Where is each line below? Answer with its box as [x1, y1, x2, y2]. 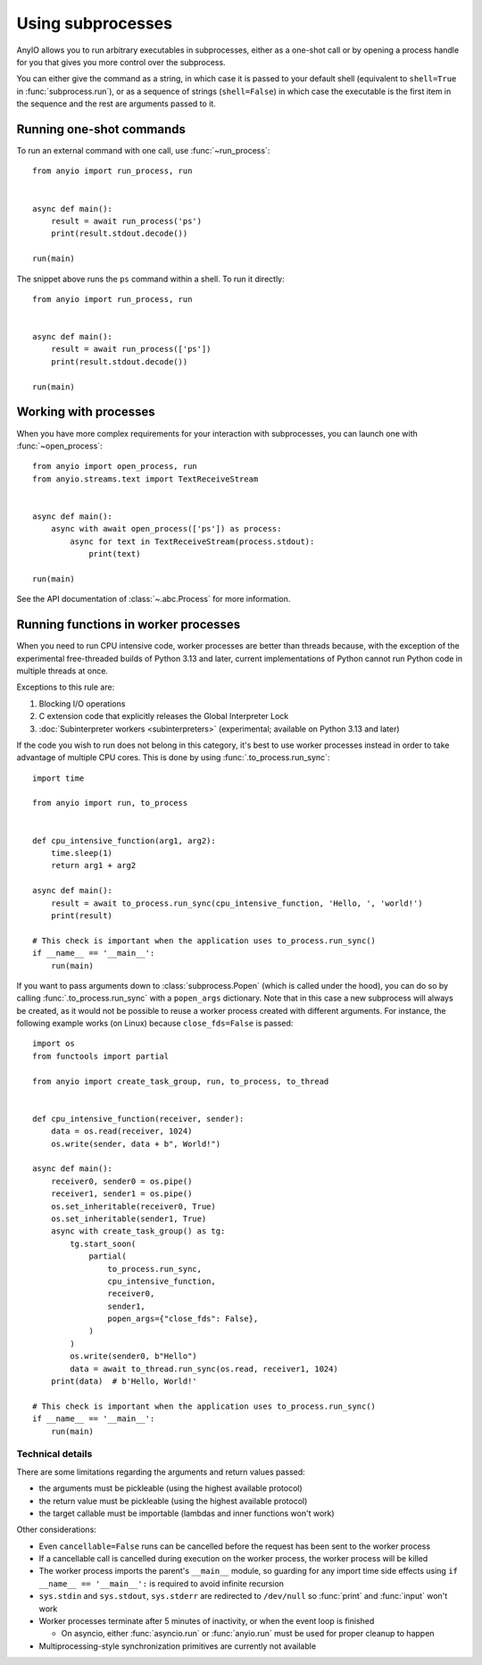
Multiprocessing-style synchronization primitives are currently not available [38, 1640, 317, 1652]
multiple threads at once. [16, 665, 109, 676]
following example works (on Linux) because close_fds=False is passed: [16, 1018, 294, 1029]
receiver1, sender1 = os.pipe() [50, 1189, 193, 1199]
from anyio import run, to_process [32, 798, 188, 808]
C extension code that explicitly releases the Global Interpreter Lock [38, 711, 289, 722]
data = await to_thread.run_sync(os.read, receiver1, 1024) [70, 1363, 338, 1374]
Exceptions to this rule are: [16, 682, 115, 692]
